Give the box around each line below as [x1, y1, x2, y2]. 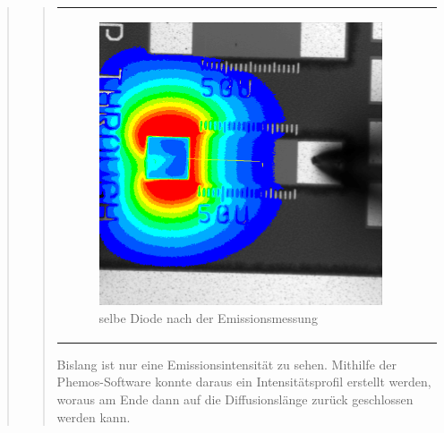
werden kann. [56, 407, 131, 426]
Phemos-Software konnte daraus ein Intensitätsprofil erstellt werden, [56, 372, 431, 391]
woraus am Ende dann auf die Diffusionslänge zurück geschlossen [56, 390, 414, 409]
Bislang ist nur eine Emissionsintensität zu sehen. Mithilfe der [56, 354, 397, 373]
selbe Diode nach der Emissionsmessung [98, 308, 318, 327]
